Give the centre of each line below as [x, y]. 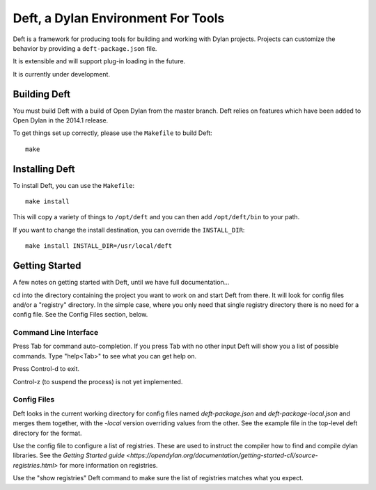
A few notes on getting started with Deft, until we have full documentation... [121, 283]
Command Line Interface [56, 333]
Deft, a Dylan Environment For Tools [119, 18]
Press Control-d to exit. [46, 369]
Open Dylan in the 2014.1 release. [61, 120]
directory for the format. [48, 433]
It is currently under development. [62, 74]
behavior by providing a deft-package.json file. [85, 48]
